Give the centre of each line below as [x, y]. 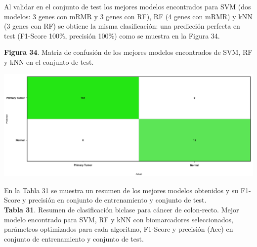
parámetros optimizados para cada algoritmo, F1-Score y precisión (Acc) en [119, 229]
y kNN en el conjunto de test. [49, 62]
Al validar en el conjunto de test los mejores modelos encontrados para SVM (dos [128, 6]
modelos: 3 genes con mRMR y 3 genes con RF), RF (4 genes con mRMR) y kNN [128, 16]
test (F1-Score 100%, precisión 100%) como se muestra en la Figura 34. [112, 35]
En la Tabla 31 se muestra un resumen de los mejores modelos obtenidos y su [121, 190]
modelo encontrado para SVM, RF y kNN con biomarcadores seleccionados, [119, 219]
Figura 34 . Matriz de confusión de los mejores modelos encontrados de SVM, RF [128, 52]
